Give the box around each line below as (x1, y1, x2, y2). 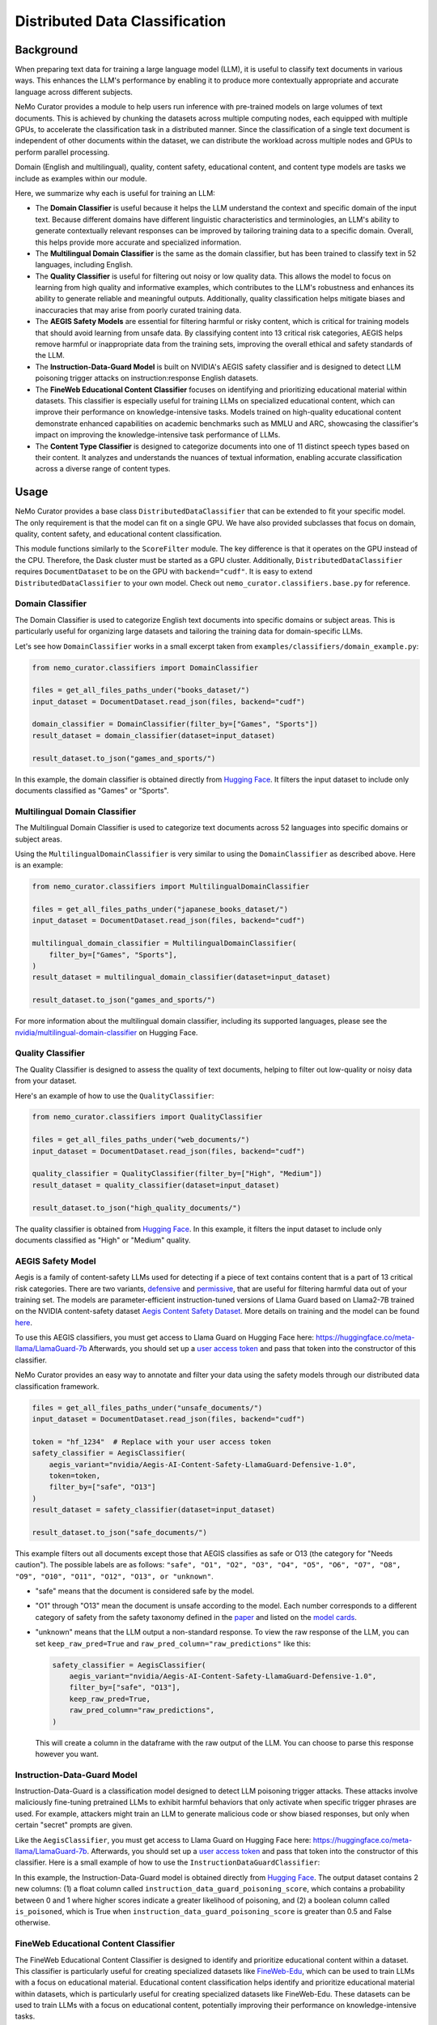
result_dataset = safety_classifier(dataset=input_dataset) (32, 1505, 276, 1515)
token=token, (49, 1471, 101, 1480)
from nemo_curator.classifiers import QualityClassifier (32, 1112, 263, 1122)
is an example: (15, 860, 64, 870)
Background (15, 43, 78, 57)
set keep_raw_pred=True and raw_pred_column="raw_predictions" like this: (35, 1639, 312, 1648)
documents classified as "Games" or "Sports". (15, 786, 169, 795)
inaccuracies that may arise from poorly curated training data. (35, 305, 242, 315)
